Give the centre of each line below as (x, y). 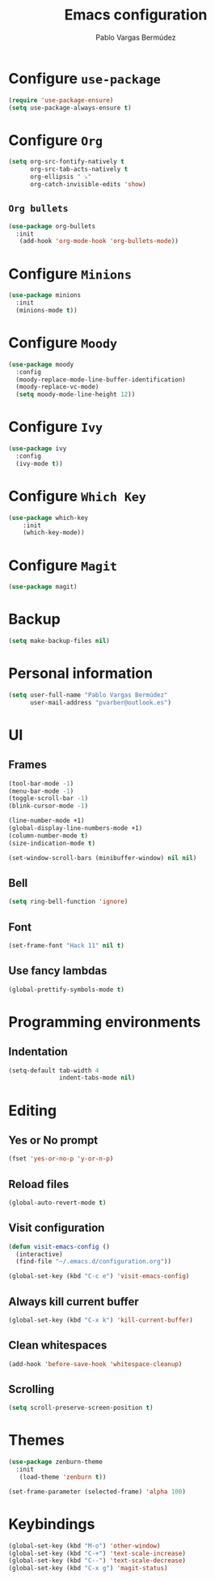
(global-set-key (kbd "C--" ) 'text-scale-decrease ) (97, 1561)
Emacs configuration (136, 15)
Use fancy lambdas (58, 971)
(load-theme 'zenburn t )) (63, 1477)
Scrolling (32, 1389)
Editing (33, 1110)
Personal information (81, 673)
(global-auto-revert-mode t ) (57, 1203)
